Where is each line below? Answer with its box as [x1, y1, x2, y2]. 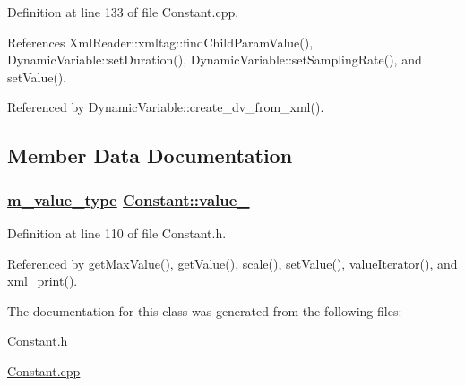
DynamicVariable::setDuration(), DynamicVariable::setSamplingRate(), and [7, 50, 422, 69]
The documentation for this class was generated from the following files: [7, 301, 402, 320]
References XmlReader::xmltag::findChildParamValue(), [7, 32, 314, 51]
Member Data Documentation [7, 142, 293, 169]
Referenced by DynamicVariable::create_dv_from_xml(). [7, 98, 324, 116]
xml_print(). [7, 271, 78, 290]
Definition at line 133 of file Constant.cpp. [7, 3, 239, 21]
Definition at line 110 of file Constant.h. [7, 223, 227, 242]
